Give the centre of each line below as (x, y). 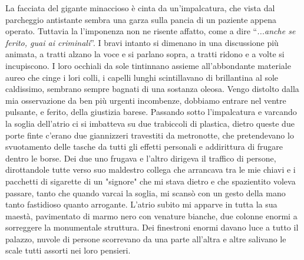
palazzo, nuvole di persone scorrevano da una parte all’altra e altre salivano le (146, 238)
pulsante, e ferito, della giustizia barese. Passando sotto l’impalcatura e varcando (151, 112)
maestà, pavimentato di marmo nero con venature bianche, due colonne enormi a (151, 215)
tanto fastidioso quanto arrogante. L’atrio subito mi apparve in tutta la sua (141, 204)
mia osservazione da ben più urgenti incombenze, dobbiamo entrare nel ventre (146, 100)
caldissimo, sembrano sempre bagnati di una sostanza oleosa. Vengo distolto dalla (152, 89)
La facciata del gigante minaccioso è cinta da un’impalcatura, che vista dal (140, 8)
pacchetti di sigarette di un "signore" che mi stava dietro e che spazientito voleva (151, 181)
